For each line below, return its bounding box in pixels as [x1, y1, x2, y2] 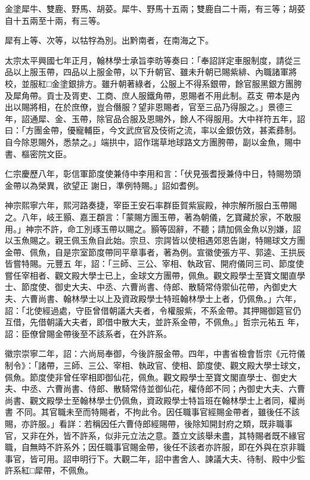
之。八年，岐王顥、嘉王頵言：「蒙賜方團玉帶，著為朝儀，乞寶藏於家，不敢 [5, 210, 293, 223]
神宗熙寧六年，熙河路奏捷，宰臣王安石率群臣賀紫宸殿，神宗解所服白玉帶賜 [5, 199, 297, 211]
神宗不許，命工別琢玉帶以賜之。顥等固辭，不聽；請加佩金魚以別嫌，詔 [25, 222, 301, 235]
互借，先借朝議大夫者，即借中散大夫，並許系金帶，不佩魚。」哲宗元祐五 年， [5, 316, 304, 328]
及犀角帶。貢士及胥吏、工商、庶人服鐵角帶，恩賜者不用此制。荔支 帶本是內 [5, 89, 300, 101]
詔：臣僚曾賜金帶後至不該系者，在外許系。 [5, 327, 172, 339]
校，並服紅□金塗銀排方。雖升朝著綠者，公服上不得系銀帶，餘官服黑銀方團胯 [5, 77, 302, 89]
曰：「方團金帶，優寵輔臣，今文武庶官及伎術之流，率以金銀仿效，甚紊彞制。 [5, 124, 301, 136]
